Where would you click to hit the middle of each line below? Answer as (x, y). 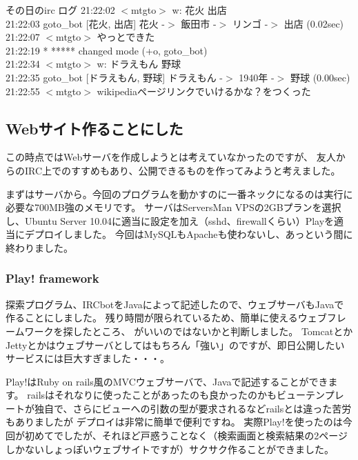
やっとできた (126, 37)
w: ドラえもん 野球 (139, 64)
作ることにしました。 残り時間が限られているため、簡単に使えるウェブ (166, 318)
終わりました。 (39, 247)
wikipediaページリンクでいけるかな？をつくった (204, 91)
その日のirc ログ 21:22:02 (60, 10)
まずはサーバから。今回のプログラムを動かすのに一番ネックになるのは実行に (179, 193)
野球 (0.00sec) (320, 77)
